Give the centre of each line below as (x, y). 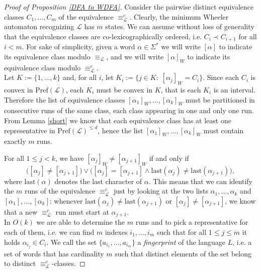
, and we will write (135, 56)
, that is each (181, 90)
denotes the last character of (98, 181)
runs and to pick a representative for (192, 222)
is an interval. (235, 90)
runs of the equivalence (60, 191)
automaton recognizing (39, 26)
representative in (30, 130)
